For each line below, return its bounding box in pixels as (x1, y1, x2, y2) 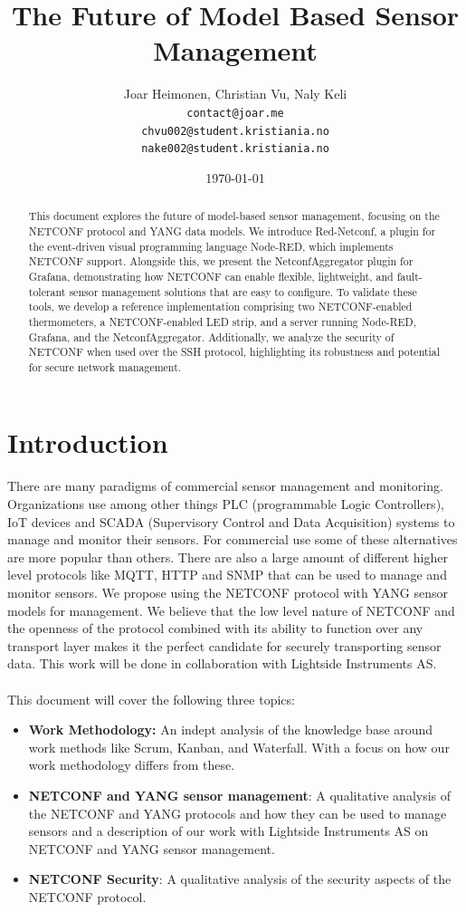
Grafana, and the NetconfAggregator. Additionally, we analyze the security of (28, 329, 395, 344)
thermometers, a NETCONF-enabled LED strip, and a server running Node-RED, (28, 313, 416, 329)
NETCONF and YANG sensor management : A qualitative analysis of (28, 785, 452, 804)
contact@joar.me (186, 106, 284, 120)
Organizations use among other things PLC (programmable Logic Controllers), (7, 494, 444, 514)
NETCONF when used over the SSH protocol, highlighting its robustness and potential (28, 344, 441, 360)
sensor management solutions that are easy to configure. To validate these (69, 283, 417, 299)
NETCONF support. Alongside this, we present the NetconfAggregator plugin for (28, 254, 414, 269)
